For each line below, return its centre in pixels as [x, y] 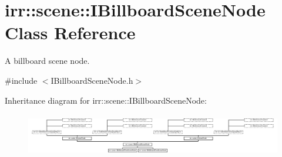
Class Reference [70, 33]
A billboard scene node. [47, 61]
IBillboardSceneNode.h [92, 80]
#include [21, 80]
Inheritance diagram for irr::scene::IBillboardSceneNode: [106, 100]
